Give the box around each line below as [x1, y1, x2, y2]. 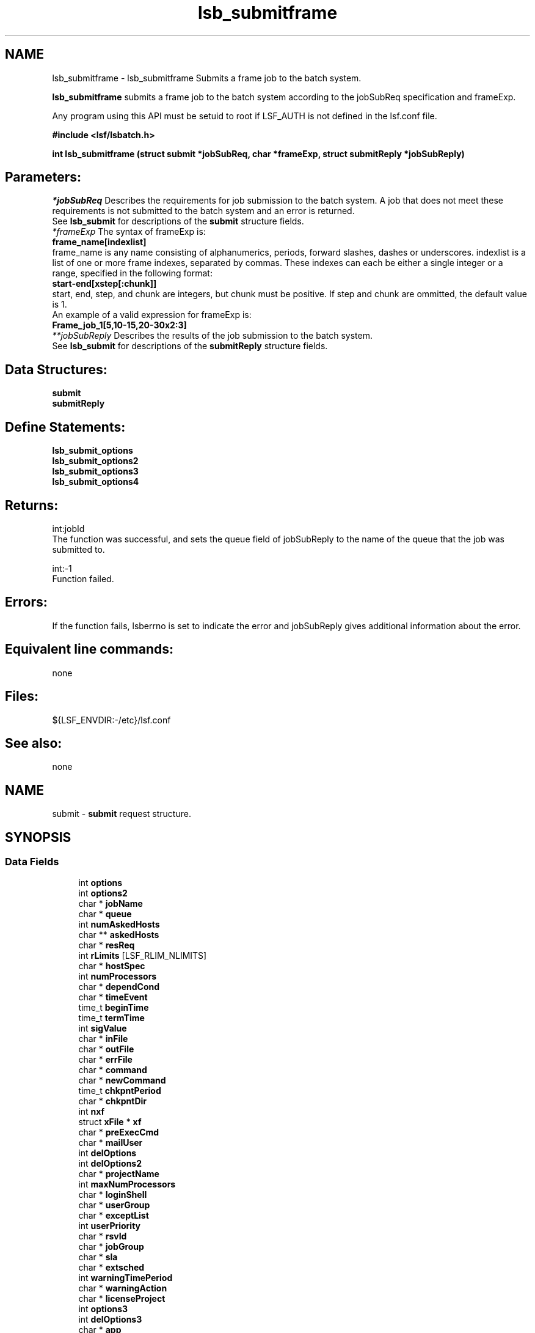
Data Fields [5, 855, 59, 868]
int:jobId [52, 523, 85, 534]
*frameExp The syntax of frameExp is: [52, 226, 206, 237]
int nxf [78, 1106, 105, 1117]
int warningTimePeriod [78, 1272, 173, 1283]
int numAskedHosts [78, 919, 160, 930]
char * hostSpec [78, 961, 145, 972]
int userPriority [78, 1220, 141, 1231]
